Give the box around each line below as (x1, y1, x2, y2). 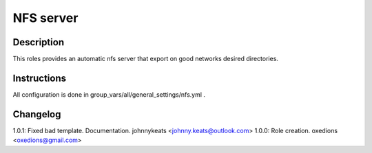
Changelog (12, 108, 61, 120)
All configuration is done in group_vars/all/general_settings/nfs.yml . (12, 90, 206, 99)
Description (12, 36, 65, 48)
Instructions (12, 72, 67, 84)
